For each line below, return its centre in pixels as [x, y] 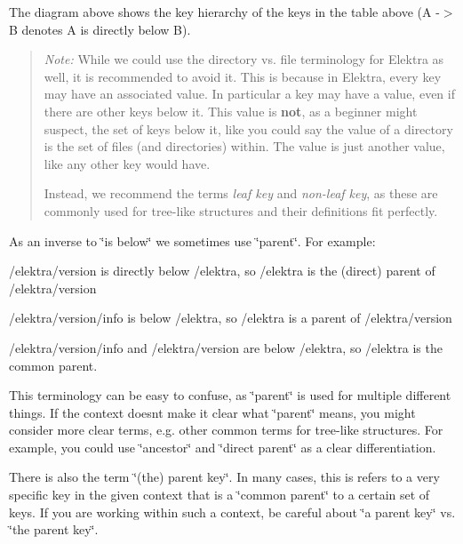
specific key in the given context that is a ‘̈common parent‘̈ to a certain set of [220, 495]
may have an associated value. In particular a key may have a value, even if [249, 94]
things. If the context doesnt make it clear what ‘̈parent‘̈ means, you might [212, 412]
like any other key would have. [127, 163]
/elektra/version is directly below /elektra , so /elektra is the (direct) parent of [222, 271]
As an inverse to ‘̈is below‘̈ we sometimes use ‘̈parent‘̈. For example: [192, 240]
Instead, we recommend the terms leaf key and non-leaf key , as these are [241, 193]
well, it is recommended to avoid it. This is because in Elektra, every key [243, 76]
